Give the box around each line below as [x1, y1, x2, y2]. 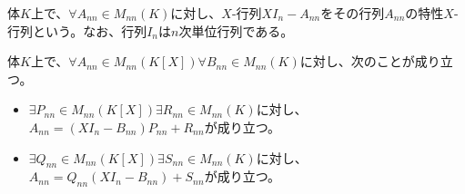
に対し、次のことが [299, 52, 415, 71]
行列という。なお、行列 [7, 21, 147, 40]
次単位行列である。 [178, 21, 294, 40]
